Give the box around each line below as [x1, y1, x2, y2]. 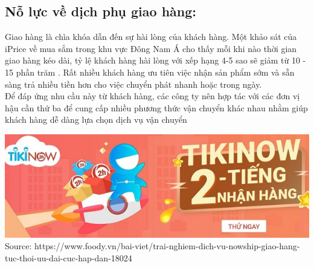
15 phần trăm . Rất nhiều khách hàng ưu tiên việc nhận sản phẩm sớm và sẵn [5, 65, 295, 78]
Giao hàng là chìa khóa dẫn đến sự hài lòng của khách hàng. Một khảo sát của [5, 30, 297, 43]
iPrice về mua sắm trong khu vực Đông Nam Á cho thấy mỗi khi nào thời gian [5, 42, 297, 54]
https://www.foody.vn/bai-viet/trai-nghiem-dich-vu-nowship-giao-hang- [34, 240, 300, 252]
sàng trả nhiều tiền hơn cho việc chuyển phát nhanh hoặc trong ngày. [5, 77, 262, 90]
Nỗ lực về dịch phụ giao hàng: [5, 2, 197, 21]
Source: [5, 240, 32, 252]
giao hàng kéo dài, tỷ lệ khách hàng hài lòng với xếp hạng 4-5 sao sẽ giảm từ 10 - [5, 54, 306, 67]
